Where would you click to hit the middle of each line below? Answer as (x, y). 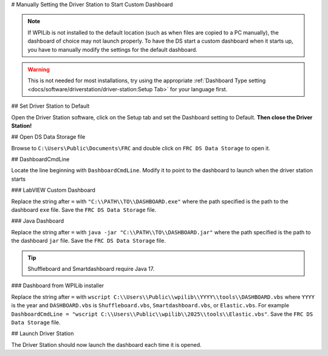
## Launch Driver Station (43, 333)
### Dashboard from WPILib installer (58, 285)
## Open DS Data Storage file (48, 137)
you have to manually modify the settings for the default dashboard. (112, 49)
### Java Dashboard (37, 221)
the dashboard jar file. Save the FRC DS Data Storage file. (89, 241)
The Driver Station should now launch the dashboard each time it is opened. (106, 344)
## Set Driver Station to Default (50, 106)
